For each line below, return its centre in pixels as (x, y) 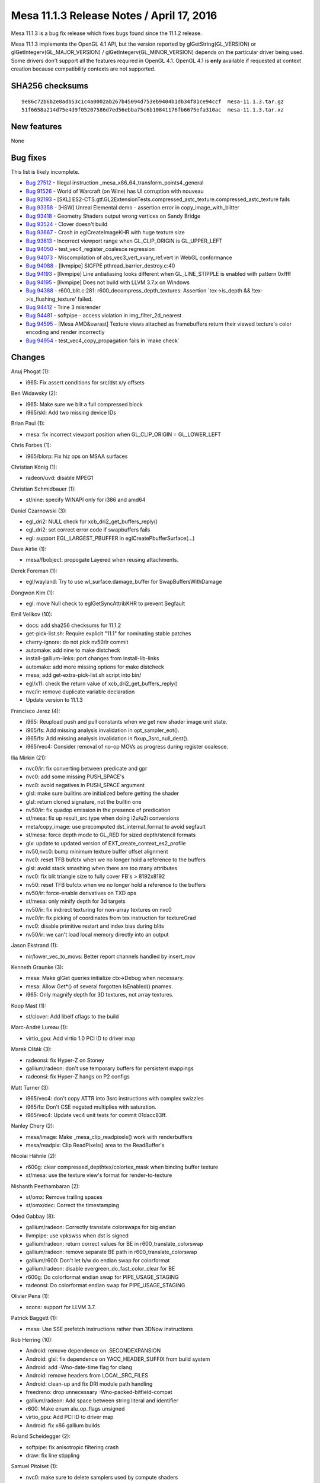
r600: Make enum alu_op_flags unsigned (75, 1409)
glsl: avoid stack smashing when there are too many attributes (102, 868)
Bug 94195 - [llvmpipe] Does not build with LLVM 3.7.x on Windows (108, 282)
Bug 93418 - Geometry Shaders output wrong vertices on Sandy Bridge (113, 216)
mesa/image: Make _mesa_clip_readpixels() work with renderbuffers (109, 1137)
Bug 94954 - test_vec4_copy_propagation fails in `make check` (103, 340)
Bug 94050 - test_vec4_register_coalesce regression (90, 249)
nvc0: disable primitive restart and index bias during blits (95, 926)
